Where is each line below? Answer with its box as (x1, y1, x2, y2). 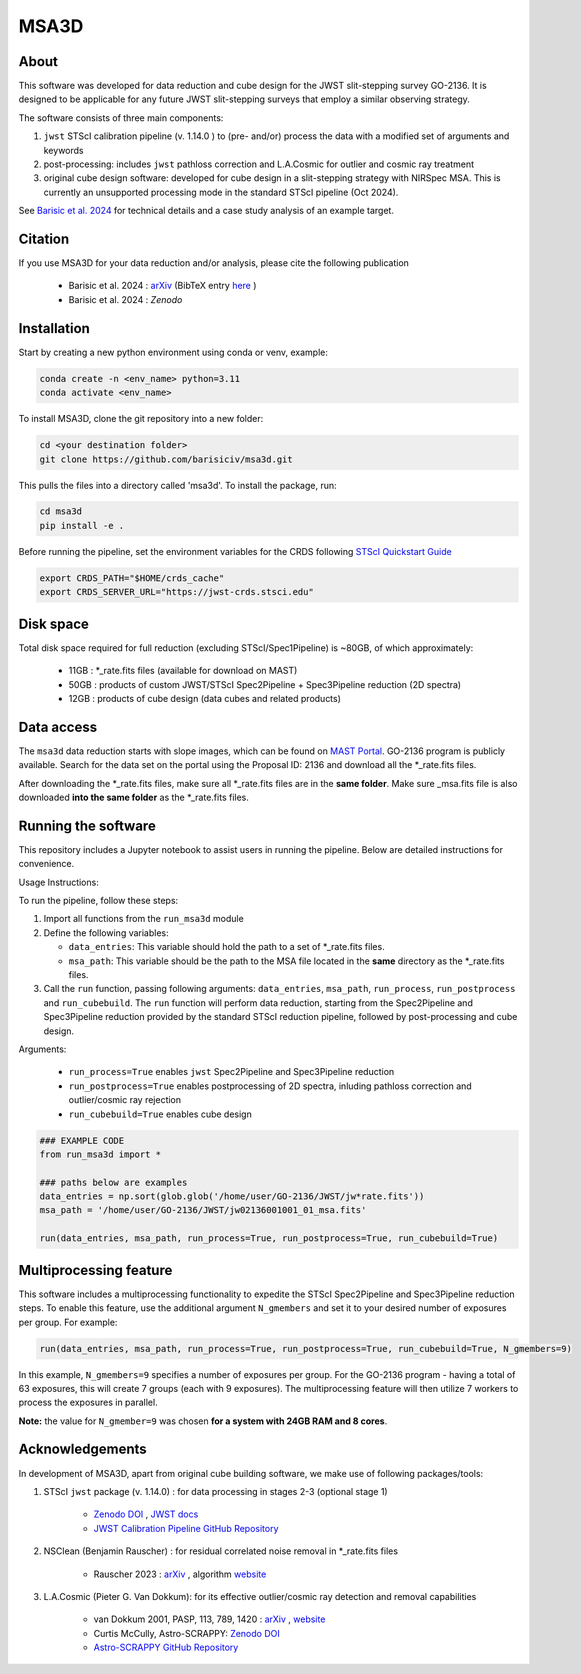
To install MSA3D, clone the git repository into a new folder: (18, 413, 264, 425)
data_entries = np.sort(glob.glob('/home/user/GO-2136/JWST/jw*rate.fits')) (39, 1191, 425, 1202)
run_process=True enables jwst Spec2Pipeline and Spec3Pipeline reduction (68, 1066, 395, 1078)
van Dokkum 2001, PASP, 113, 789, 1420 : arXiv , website (93, 1613, 326, 1625)
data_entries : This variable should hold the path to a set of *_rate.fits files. (68, 941, 385, 953)
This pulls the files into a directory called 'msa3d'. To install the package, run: (18, 479, 337, 491)
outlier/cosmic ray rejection (68, 1094, 182, 1106)
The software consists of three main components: (18, 111, 224, 124)
